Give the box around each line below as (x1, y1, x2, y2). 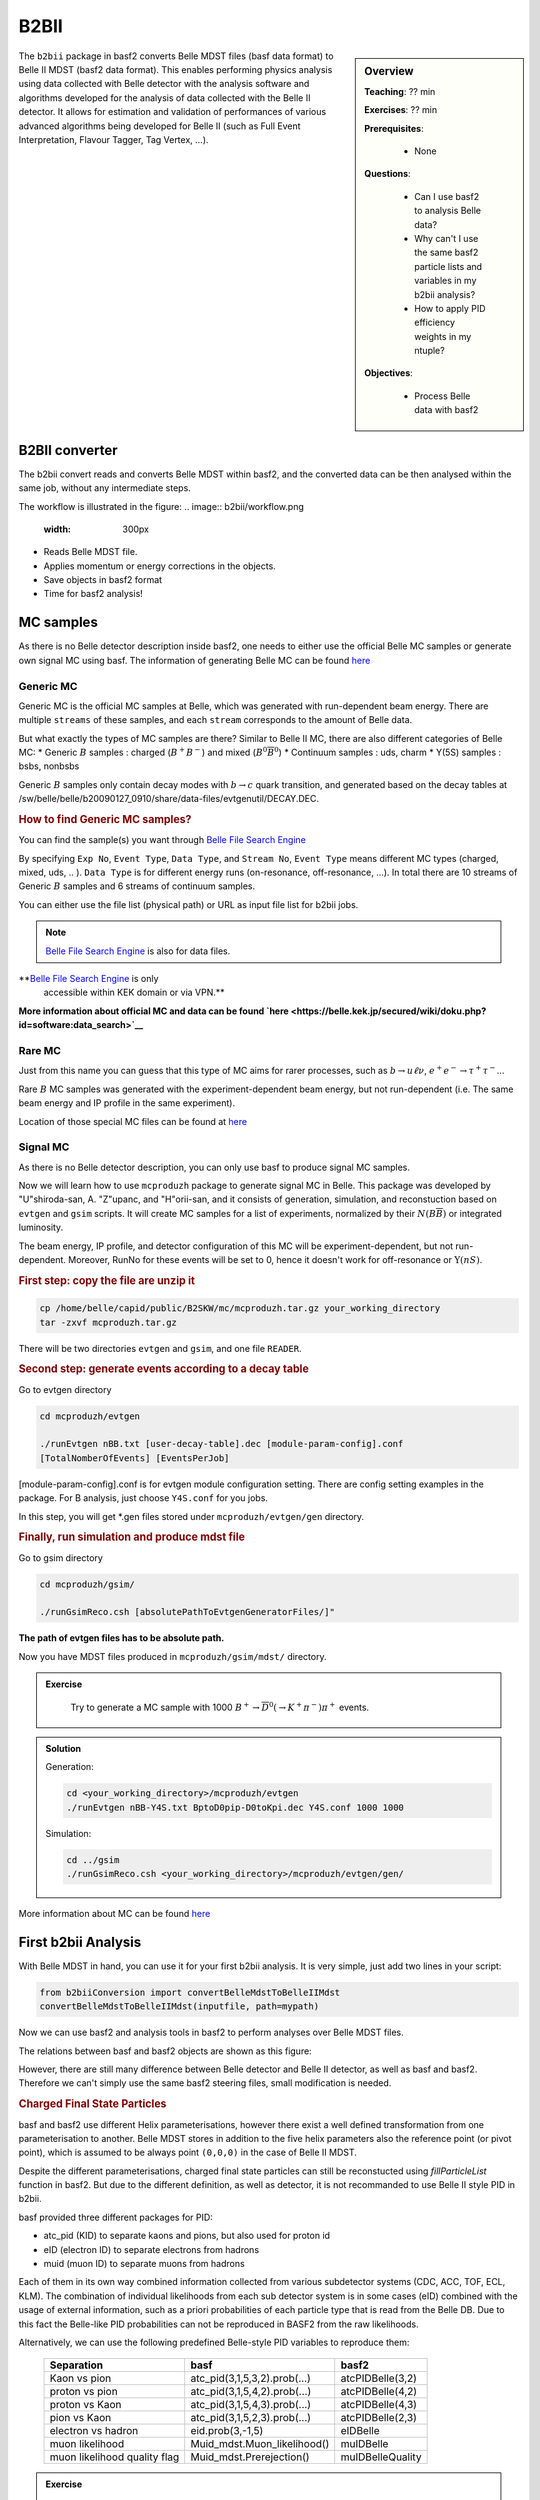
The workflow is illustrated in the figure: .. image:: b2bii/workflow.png (18, 500, 304, 512)
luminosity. (18, 1221, 64, 1234)
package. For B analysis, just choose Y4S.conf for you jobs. (18, 1492, 269, 1504)
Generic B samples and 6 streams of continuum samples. (18, 880, 256, 892)
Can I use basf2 (414, 190, 480, 202)
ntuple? (414, 345, 445, 357)
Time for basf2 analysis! (43, 588, 144, 600)
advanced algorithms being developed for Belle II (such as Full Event (18, 120, 301, 132)
